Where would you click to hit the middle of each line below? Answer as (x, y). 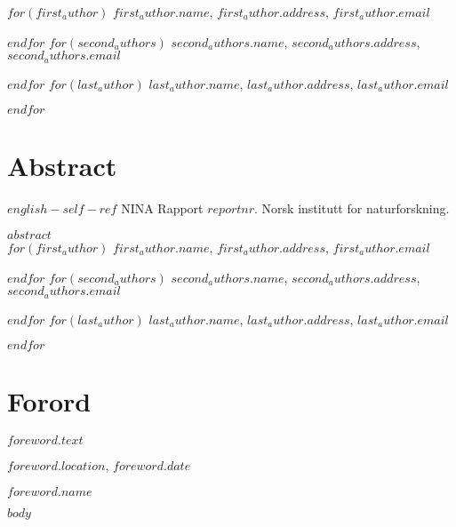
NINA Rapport (162, 208)
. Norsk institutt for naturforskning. (352, 208)
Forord (49, 401)
